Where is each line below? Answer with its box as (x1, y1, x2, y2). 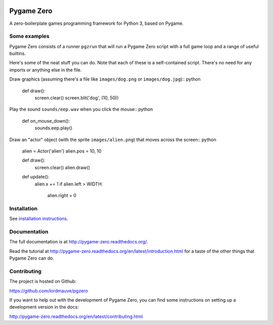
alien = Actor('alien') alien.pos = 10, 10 (22, 148, 102, 154)
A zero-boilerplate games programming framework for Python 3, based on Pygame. (9, 20, 184, 26)
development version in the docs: (9, 304, 79, 310)
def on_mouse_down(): (22, 118, 70, 124)
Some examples (9, 33, 50, 40)
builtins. (9, 51, 26, 57)
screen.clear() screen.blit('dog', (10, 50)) (34, 95, 119, 101)
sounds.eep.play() (34, 125, 73, 131)
